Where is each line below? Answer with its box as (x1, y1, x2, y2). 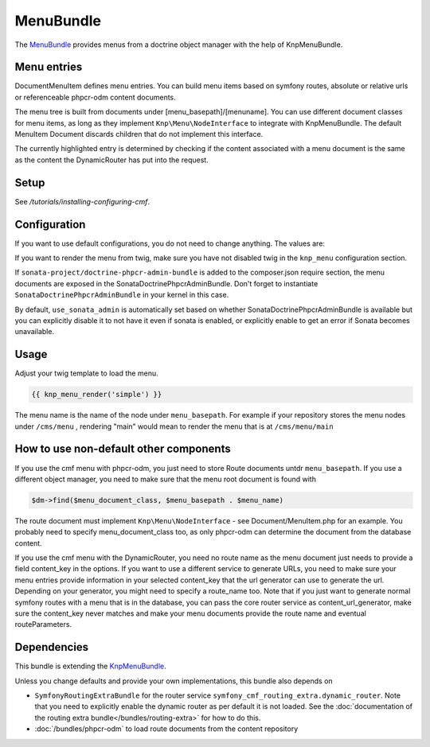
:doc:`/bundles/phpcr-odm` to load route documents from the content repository (34, 724, 299, 733)
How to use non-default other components (14, 442, 231, 456)
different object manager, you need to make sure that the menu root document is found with (14, 474, 316, 484)
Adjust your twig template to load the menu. (14, 368, 158, 378)
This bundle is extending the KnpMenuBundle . (14, 661, 166, 671)
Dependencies (14, 640, 89, 654)
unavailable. (14, 327, 55, 337)
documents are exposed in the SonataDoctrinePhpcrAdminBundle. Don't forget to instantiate (14, 278, 319, 288)
